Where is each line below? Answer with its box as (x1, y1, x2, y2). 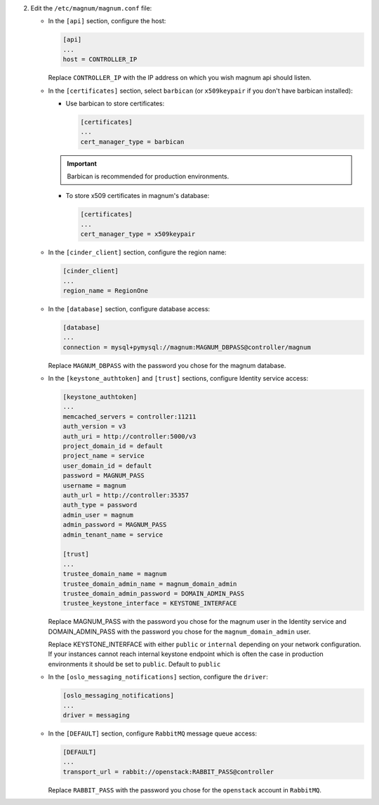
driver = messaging (62, 711, 130, 719)
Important (67, 159, 98, 168)
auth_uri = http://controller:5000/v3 (62, 432, 197, 440)
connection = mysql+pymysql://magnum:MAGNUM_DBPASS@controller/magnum (62, 343, 312, 351)
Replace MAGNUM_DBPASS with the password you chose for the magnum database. (48, 361, 286, 369)
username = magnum (62, 481, 126, 490)
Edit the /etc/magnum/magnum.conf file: (30, 4, 152, 12)
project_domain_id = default (62, 443, 164, 450)
